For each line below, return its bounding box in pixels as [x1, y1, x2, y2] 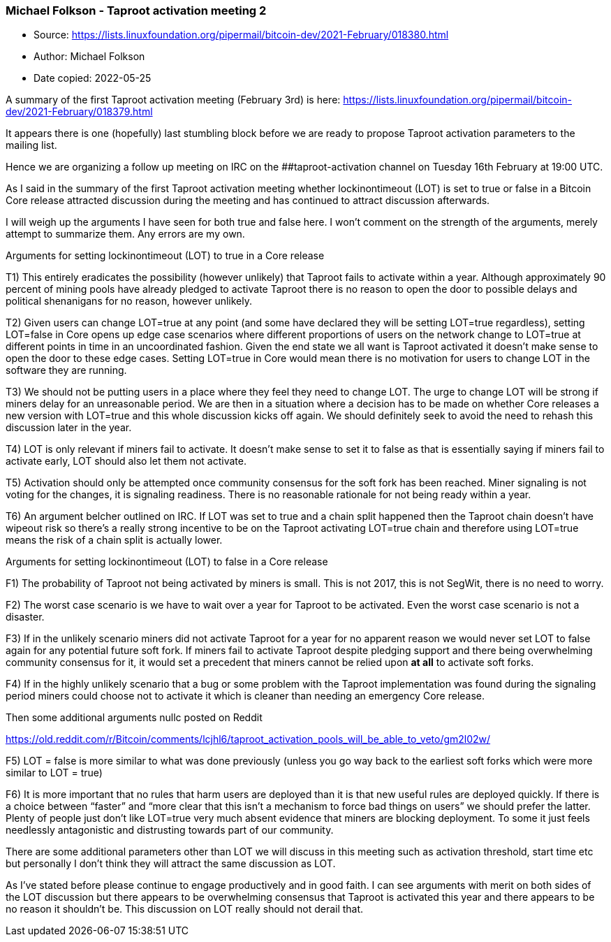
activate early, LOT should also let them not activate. [6, 455, 246, 468]
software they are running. [6, 364, 127, 377]
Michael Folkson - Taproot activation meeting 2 [6, 3, 267, 17]
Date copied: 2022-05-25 [34, 72, 152, 85]
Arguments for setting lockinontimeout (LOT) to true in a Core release [6, 249, 325, 262]
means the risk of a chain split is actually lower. [6, 534, 223, 546]
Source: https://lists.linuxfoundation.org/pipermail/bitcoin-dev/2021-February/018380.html [34, 29, 449, 41]
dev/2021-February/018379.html [6, 106, 153, 118]
